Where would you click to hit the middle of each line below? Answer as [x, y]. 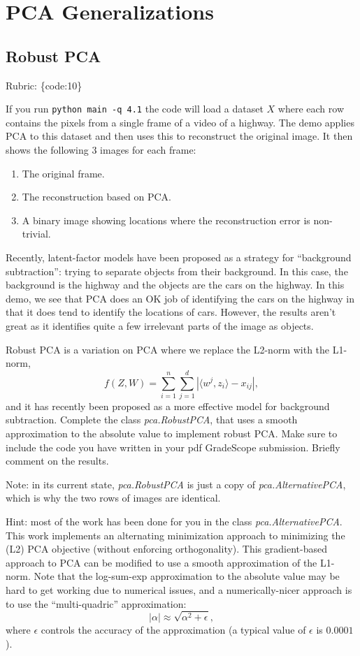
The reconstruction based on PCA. [96, 197]
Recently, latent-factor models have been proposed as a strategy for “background [179, 257]
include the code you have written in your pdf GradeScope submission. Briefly [173, 447]
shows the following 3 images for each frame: [101, 150]
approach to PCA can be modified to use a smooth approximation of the [161, 562]
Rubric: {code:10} [44, 85]
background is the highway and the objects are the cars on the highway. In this [175, 285]
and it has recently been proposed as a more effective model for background [168, 406]
